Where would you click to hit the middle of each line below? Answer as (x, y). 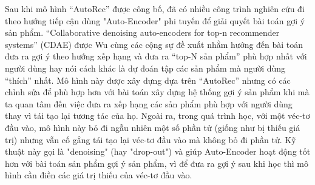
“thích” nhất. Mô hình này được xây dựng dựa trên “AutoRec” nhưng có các (148, 80)
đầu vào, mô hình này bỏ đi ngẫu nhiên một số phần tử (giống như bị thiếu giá (153, 127)
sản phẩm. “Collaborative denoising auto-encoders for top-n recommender (142, 32)
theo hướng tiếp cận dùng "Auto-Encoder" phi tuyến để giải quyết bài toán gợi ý (155, 20)
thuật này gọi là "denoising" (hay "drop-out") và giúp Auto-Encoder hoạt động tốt (158, 151)
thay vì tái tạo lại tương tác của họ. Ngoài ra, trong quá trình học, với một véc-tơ (157, 116)
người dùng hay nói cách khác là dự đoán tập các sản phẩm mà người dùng (145, 68)
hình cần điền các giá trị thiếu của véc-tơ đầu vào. (99, 175)
